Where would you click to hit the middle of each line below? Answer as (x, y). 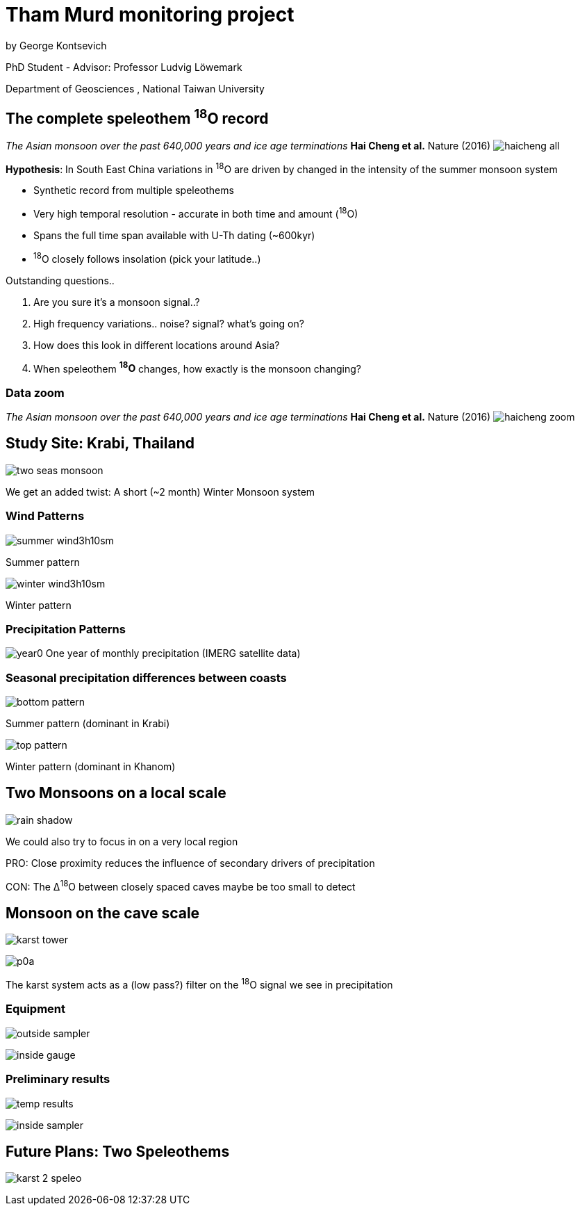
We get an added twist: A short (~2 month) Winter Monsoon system (160, 491)
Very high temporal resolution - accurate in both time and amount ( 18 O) (196, 213)
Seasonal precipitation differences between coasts (146, 677)
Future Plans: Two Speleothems (118, 1151)
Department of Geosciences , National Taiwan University (135, 88)
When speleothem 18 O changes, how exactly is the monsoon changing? (198, 367)
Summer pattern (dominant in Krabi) (88, 724)
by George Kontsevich (56, 45)
